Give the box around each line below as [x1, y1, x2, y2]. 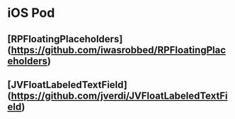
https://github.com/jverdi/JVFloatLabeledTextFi [11, 89, 228, 101]
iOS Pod [7, 5, 55, 21]
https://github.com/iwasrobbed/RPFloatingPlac [11, 44, 227, 56]
